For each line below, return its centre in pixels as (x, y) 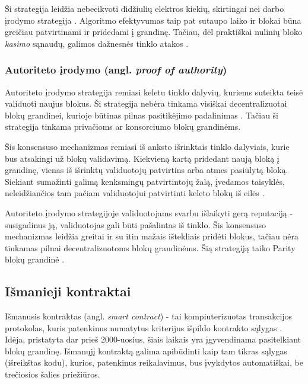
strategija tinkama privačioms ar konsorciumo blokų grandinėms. (123, 127)
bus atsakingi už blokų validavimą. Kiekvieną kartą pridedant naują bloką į (142, 158)
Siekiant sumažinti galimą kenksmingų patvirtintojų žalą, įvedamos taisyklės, (145, 181)
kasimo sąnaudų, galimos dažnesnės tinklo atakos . (97, 43)
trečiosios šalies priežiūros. (53, 374)
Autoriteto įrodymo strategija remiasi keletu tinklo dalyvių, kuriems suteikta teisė (154, 92)
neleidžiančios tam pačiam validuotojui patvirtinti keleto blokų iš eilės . (135, 193)
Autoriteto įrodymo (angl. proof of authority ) (116, 70)
